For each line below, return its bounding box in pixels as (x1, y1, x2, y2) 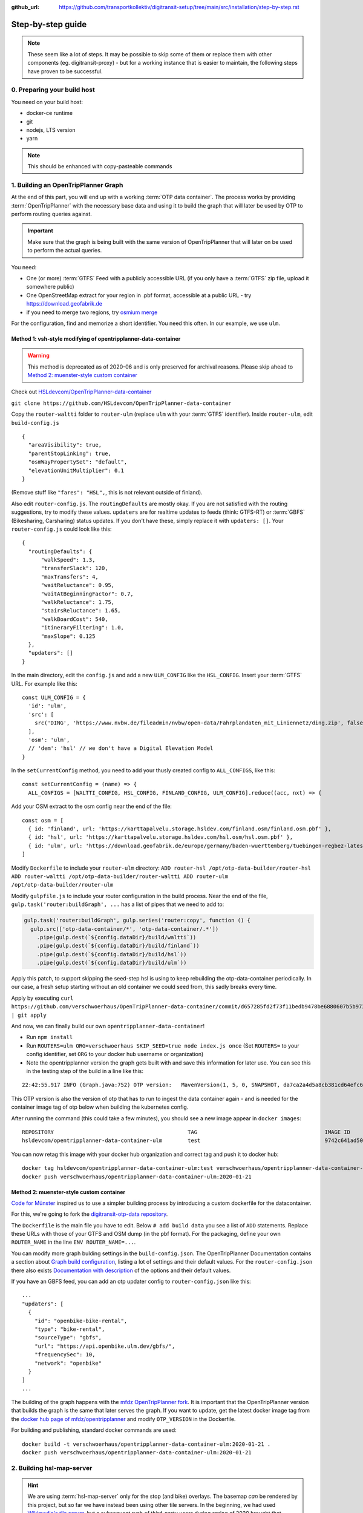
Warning (27, 352, 50, 359)
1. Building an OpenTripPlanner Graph (11, 180, 123, 189)
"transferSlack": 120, (41, 565, 108, 572)
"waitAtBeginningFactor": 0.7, (41, 590, 134, 597)
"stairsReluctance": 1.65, (41, 607, 121, 614)
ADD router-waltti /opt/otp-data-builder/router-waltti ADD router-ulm (11, 873, 229, 880)
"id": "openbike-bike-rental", (34, 1317, 128, 1324)
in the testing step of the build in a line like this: (26, 1067, 143, 1074)
